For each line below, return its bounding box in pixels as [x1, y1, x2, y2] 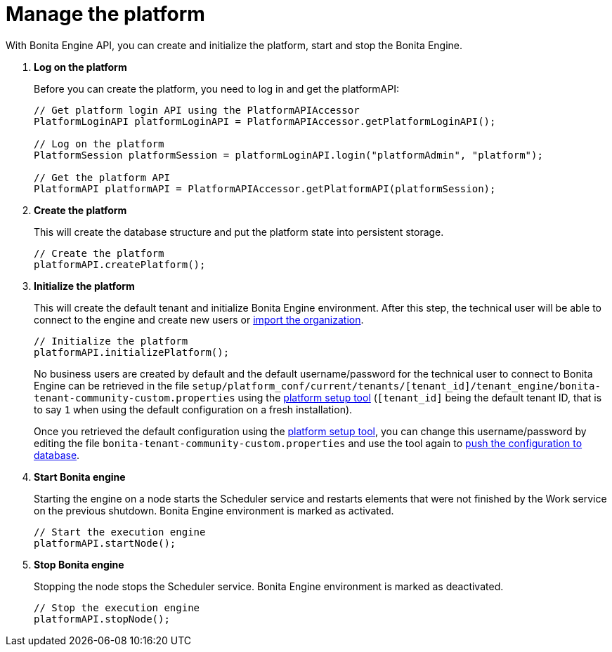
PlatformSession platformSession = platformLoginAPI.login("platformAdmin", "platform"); [34, 149, 543, 161]
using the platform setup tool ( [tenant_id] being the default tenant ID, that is [237, 391, 602, 404]
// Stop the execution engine [34, 601, 200, 613]
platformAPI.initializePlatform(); [34, 346, 230, 358]
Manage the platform [6, 2, 205, 26]
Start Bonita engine [34, 470, 126, 483]
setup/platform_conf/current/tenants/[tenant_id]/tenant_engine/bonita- [192, 380, 601, 392]
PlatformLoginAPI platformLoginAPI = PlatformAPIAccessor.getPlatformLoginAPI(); [34, 115, 496, 127]
